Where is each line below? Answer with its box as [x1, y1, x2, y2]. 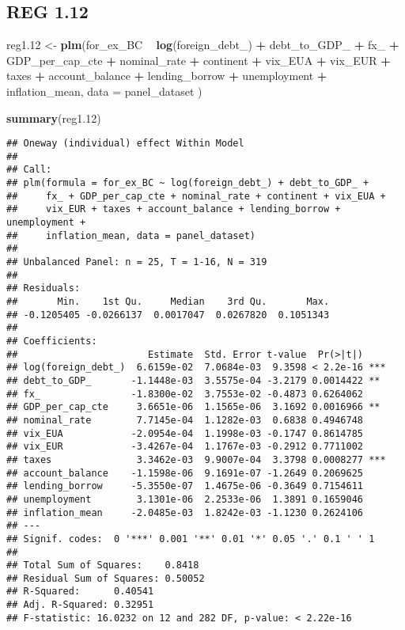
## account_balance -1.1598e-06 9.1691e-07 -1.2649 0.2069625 [6, 467, 364, 479]
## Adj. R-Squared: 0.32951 [6, 599, 154, 611]
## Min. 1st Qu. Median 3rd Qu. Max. [6, 296, 330, 308]
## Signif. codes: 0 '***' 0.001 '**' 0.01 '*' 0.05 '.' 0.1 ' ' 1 [6, 533, 375, 545]
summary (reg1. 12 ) [6, 109, 101, 126]
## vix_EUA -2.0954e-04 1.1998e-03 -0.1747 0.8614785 [6, 427, 364, 439]
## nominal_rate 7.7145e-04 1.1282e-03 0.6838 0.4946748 [6, 414, 364, 426]
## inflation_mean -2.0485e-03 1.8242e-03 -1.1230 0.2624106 [6, 507, 364, 518]
